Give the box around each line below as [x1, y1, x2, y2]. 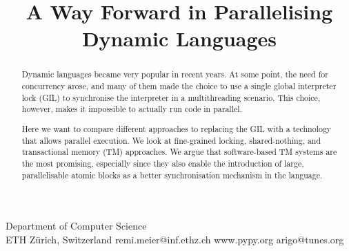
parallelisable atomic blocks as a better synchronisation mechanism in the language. [21, 169, 323, 180]
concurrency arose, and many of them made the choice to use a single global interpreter [21, 80, 337, 92]
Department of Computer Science [6, 219, 147, 233]
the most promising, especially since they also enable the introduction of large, [21, 157, 304, 169]
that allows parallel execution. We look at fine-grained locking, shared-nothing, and [21, 134, 321, 146]
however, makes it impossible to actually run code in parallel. [21, 103, 242, 115]
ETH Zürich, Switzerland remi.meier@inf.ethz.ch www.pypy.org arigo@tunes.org [6, 232, 344, 246]
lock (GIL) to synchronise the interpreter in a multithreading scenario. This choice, [21, 91, 321, 103]
